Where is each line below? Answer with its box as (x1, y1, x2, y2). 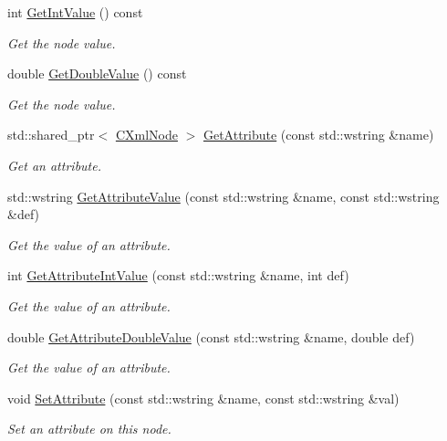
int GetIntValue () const (7, 3, 143, 21)
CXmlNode (115, 125, 178, 144)
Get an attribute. (7, 155, 101, 174)
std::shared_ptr (7, 125, 95, 144)
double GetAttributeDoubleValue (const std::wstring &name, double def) (7, 327, 415, 346)
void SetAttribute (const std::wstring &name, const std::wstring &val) (7, 388, 400, 407)
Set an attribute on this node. (7, 419, 172, 438)
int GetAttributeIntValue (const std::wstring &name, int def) (7, 266, 349, 285)
